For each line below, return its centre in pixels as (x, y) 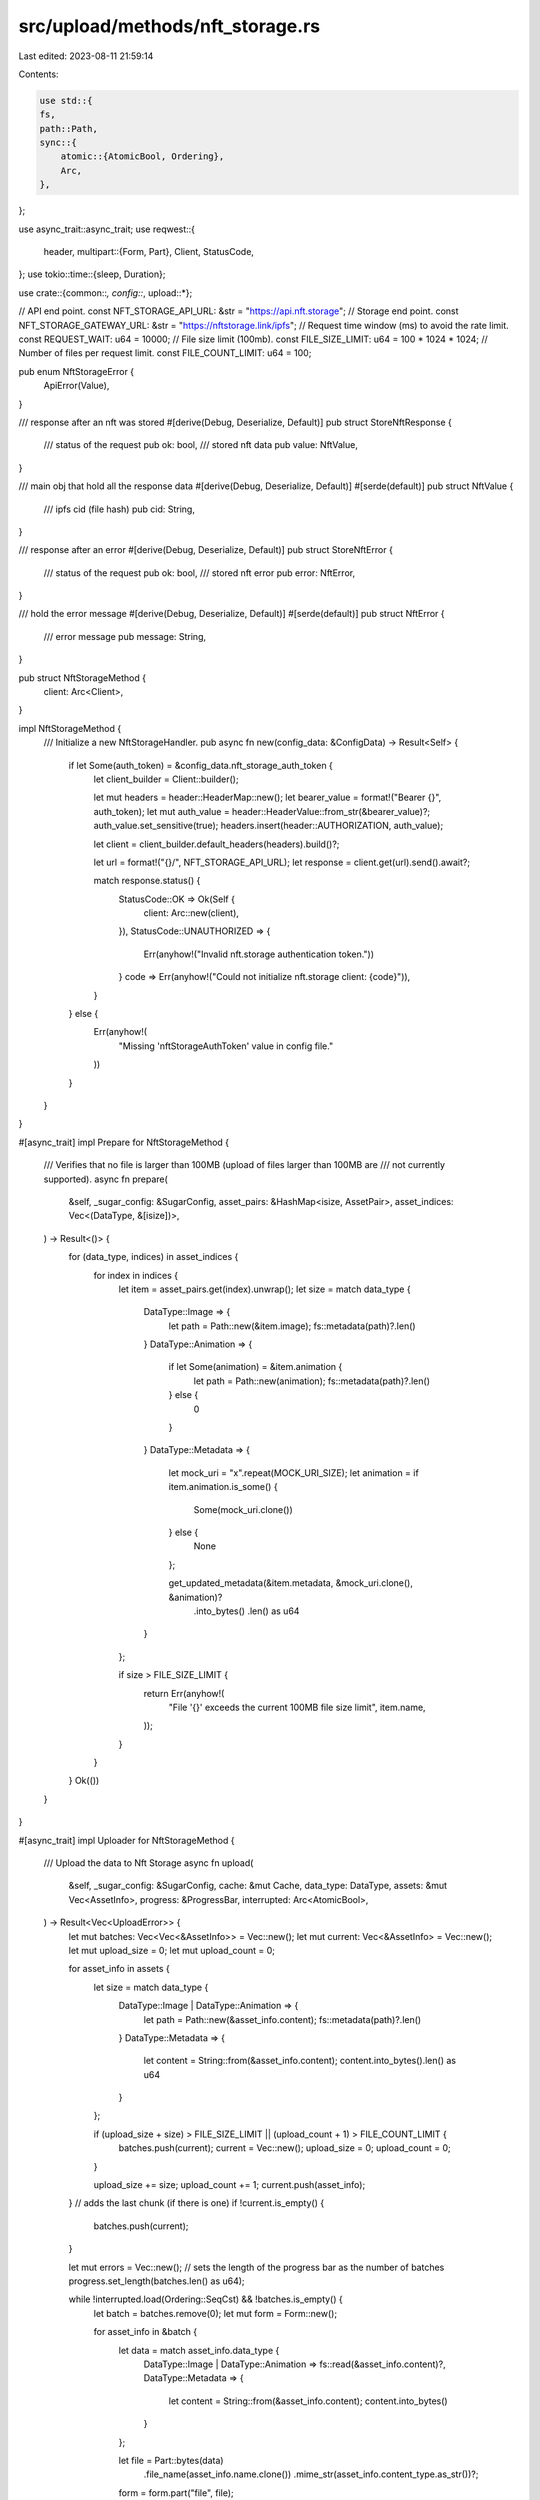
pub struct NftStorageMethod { (82, 677)
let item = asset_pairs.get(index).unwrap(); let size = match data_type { (264, 1289)
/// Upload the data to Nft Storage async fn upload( (148, 1863)
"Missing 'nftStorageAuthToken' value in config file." (226, 1046)
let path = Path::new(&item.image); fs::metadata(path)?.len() (292, 1326)
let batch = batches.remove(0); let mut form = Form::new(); (215, 2313)
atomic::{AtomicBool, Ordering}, (142, 156)
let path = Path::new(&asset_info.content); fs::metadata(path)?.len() (282, 2019)
